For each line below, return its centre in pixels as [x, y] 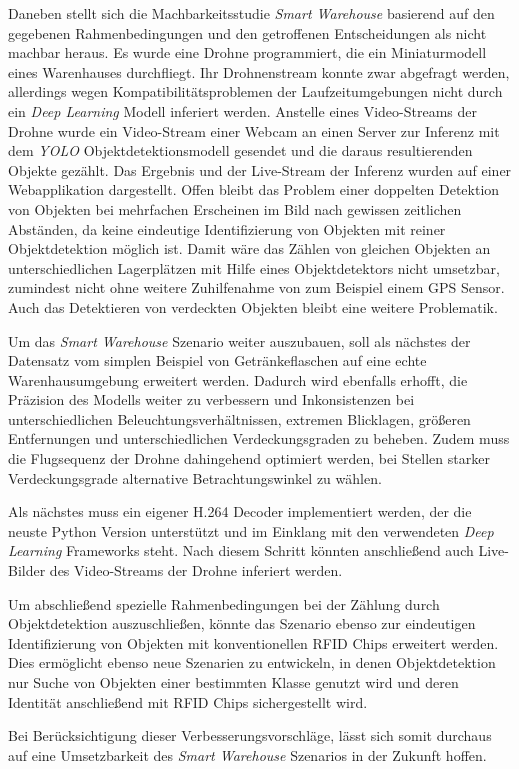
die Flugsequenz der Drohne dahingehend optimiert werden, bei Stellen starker [249, 458]
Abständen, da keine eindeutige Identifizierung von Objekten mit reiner [227, 228]
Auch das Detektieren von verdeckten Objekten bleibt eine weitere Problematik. [253, 306]
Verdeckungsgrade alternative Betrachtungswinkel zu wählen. [195, 477]
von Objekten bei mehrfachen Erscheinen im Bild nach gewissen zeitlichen [235, 208]
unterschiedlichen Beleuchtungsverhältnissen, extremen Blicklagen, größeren [239, 418]
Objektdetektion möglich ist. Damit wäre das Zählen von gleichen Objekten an [249, 248]
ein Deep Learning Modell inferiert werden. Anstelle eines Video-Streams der [242, 110]
